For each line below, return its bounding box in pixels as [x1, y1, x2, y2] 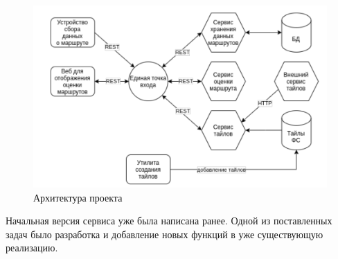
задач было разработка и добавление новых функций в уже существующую [6, 226, 323, 241]
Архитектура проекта [33, 190, 123, 204]
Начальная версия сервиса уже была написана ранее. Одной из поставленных [6, 213, 332, 228]
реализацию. [6, 240, 58, 255]
